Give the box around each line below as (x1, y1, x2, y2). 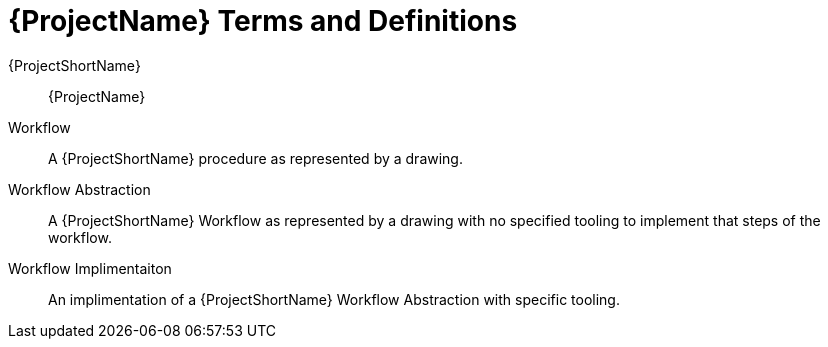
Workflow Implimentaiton (8, 259, 172, 277)
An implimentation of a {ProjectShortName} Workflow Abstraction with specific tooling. (48, 290, 620, 308)
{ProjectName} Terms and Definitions (8, 4, 518, 38)
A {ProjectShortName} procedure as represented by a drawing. (48, 149, 463, 167)
